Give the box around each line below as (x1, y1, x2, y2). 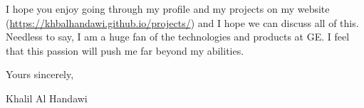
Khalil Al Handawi (6, 90, 88, 105)
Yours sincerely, (6, 67, 74, 82)
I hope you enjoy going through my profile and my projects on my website (6, 1, 330, 16)
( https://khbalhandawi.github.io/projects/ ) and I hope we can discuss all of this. (6, 15, 359, 30)
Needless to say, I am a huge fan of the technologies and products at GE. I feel (6, 29, 350, 44)
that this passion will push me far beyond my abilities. (6, 43, 244, 58)
